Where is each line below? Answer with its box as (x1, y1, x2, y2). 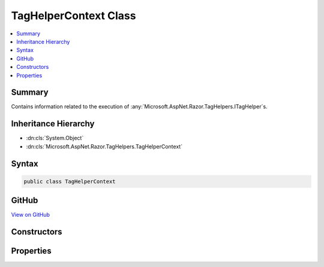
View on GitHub (11, 211, 50, 219)
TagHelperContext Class (11, 9, 136, 22)
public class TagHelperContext (23, 178, 116, 185)
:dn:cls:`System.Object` (26, 135, 84, 142)
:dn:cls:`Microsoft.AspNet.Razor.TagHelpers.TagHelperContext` (26, 142, 183, 150)
